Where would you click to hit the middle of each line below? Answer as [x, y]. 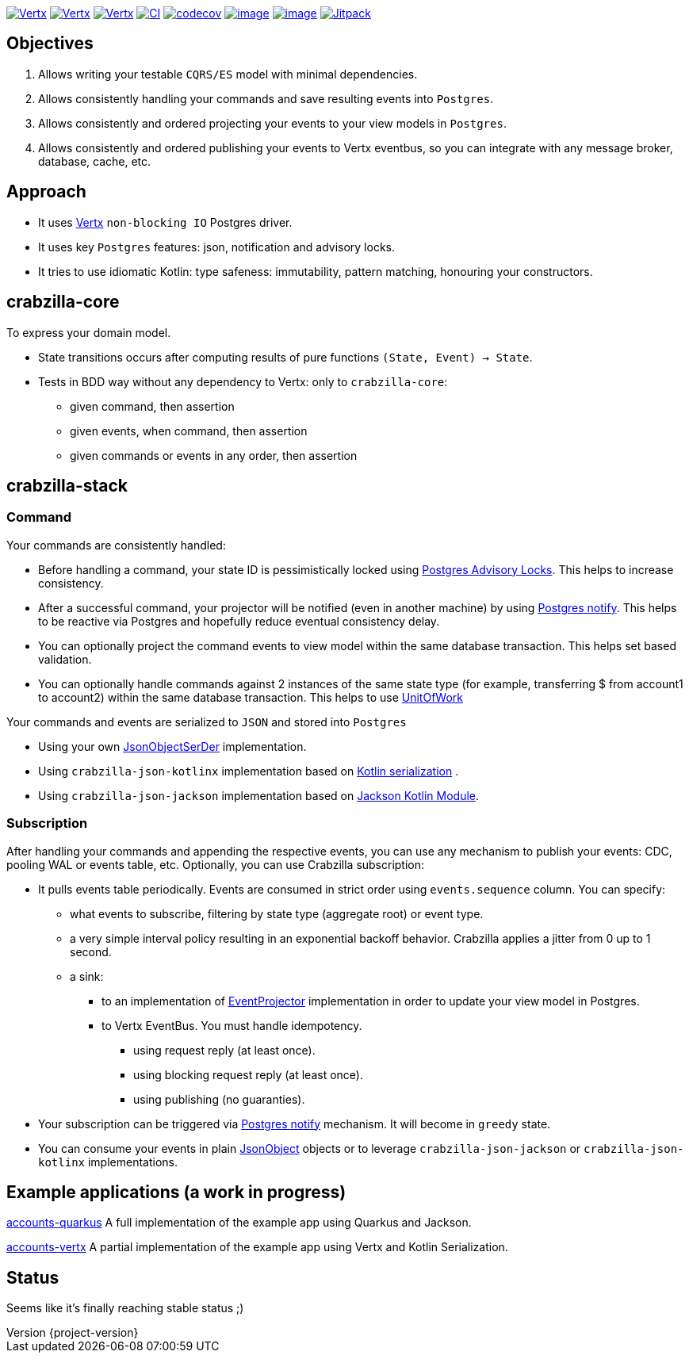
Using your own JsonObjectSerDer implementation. [172, 746]
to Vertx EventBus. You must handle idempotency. [232, 1025]
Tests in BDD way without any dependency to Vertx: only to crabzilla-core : [243, 381]
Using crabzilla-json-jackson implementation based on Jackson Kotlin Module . [259, 795]
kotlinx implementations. [108, 1162]
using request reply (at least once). [224, 1050]
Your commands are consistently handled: [116, 545]
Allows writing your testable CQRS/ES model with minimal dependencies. [228, 74]
